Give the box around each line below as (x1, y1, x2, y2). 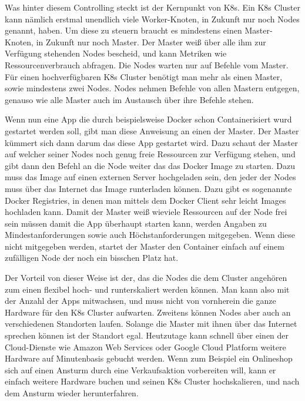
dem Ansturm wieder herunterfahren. (5, 387, 139, 399)
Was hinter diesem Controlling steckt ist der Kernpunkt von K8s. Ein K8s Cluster (5, 1, 300, 13)
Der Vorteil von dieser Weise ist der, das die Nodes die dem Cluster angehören (5, 271, 287, 284)
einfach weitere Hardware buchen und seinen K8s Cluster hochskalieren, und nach (5, 375, 300, 387)
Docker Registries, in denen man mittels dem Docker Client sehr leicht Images (5, 194, 286, 206)
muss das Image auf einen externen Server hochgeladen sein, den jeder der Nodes (5, 171, 296, 183)
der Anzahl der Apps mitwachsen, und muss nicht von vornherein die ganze (5, 294, 276, 307)
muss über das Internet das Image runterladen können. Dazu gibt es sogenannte (5, 182, 292, 194)
